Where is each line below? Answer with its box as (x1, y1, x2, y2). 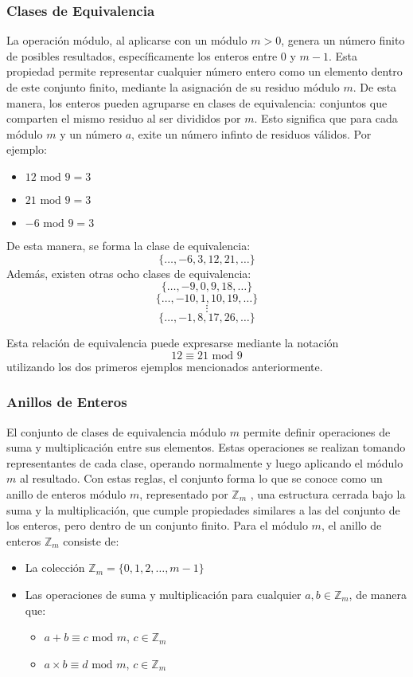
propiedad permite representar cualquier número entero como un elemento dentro (6, 63, 403, 80)
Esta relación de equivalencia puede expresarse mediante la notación (6, 335, 339, 351)
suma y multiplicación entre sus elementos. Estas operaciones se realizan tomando (6, 439, 406, 456)
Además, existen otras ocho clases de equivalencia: (6, 264, 251, 281)
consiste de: (63, 532, 119, 549)
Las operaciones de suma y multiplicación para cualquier (25, 585, 302, 602)
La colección (25, 559, 85, 576)
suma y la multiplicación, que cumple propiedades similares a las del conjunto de (6, 501, 400, 518)
